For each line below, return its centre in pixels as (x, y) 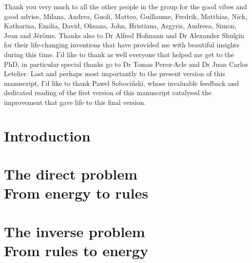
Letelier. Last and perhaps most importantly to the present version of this (115, 73)
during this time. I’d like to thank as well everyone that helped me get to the (119, 54)
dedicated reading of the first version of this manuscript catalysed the (108, 92)
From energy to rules (76, 193)
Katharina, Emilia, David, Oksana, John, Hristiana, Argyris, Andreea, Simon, (120, 26)
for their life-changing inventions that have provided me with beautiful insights (122, 45)
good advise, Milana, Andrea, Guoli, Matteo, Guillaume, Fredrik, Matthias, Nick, (126, 16)
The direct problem (71, 174)
